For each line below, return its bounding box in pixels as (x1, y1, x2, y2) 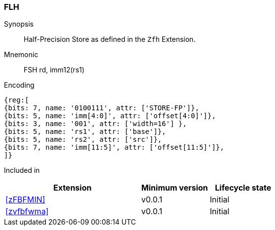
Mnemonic (4, 50, 38, 59)
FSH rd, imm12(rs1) (24, 66, 85, 74)
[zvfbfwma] (5, 206, 49, 217)
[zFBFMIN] (5, 195, 45, 205)
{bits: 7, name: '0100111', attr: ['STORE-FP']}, (4, 104, 200, 112)
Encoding (4, 81, 34, 90)
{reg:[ (4, 96, 29, 104)
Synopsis (4, 20, 34, 29)
